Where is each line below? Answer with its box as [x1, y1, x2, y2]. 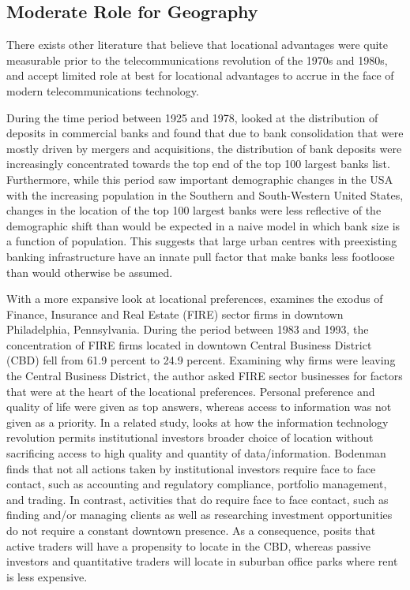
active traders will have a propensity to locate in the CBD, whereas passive [6, 537, 371, 554]
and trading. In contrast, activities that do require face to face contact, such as [6, 491, 389, 507]
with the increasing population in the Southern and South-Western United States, [6, 186, 404, 203]
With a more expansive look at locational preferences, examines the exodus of [6, 290, 383, 307]
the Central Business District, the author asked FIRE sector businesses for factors [6, 368, 403, 384]
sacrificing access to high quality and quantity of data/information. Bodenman [6, 445, 386, 461]
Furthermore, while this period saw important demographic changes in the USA [6, 170, 393, 187]
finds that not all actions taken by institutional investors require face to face [6, 460, 376, 476]
